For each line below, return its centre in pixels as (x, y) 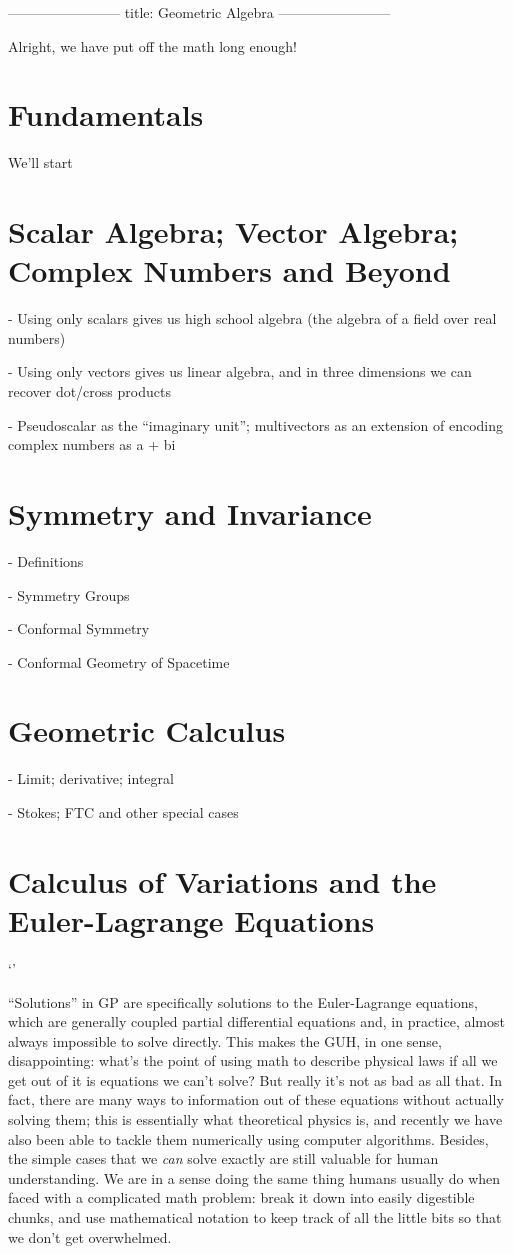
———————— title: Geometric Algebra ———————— (199, 12)
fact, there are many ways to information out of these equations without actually (256, 1099)
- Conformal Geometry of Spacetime (119, 661)
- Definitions (46, 560)
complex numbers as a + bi (92, 444)
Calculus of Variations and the (222, 880)
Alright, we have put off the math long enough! (152, 45)
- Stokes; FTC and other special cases (123, 812)
